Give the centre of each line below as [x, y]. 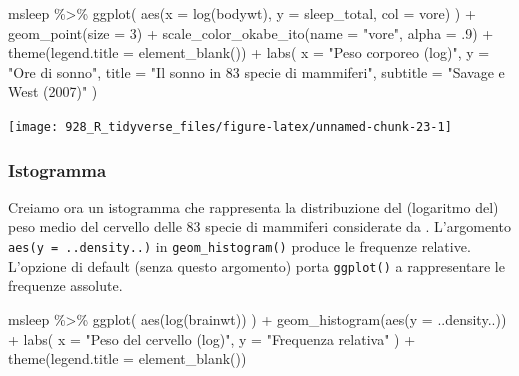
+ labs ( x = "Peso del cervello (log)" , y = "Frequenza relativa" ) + [212, 338]
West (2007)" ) [53, 91]
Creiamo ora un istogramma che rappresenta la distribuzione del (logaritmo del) [253, 206]
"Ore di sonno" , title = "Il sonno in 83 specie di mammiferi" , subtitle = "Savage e [256, 71]
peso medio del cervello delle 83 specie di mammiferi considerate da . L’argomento [259, 226]
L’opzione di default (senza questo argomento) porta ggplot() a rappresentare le [256, 265]
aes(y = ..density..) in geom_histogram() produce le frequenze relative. [239, 246]
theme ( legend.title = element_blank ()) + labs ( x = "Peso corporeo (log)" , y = [249, 52]
